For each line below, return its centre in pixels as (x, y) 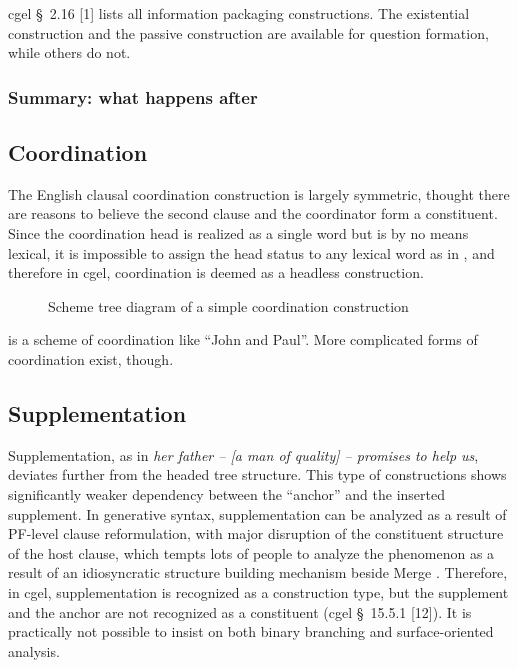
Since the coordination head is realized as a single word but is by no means (238, 233)
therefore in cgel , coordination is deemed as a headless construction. (216, 272)
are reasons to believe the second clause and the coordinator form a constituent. (253, 213)
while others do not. (69, 52)
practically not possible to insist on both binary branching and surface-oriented (251, 631)
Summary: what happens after (133, 96)
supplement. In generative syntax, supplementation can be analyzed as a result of (257, 513)
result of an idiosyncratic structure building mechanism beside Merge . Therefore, (258, 572)
